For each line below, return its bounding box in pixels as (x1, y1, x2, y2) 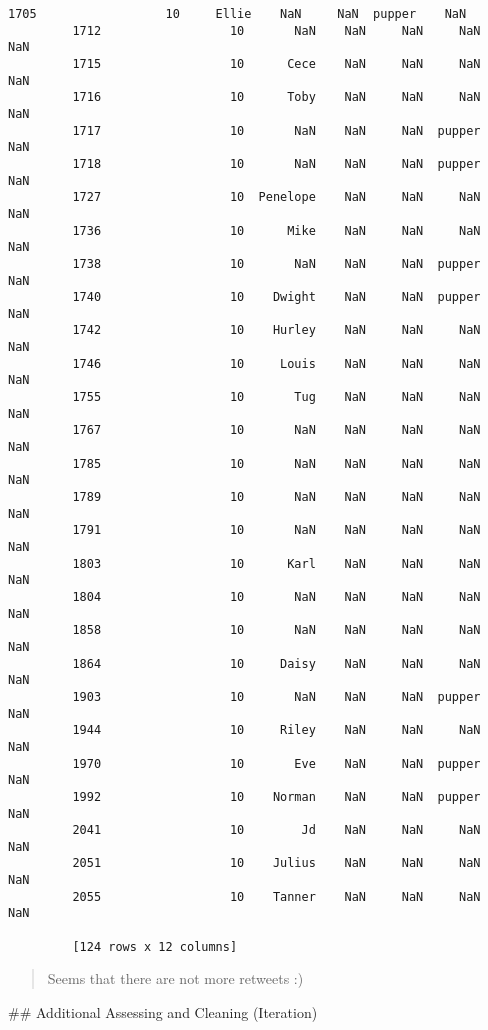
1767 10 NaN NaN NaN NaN (72, 423, 481, 438)
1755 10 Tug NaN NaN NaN (72, 390, 481, 405)
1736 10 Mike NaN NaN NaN (72, 223, 481, 238)
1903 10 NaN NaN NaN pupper (72, 689, 481, 704)
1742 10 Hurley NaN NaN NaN (72, 323, 481, 338)
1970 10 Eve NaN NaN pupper (72, 756, 481, 771)
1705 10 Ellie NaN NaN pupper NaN (8, 7, 467, 21)
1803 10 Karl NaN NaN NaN (72, 556, 481, 571)
